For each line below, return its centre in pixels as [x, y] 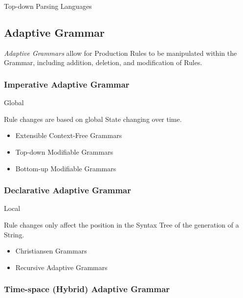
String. [14, 234]
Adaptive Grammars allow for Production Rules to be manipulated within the [121, 53]
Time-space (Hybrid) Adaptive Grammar [87, 289]
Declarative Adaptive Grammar [67, 190]
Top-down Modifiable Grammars [64, 151]
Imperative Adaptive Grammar [67, 84]
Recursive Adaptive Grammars [61, 267]
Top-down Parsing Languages [48, 6]
